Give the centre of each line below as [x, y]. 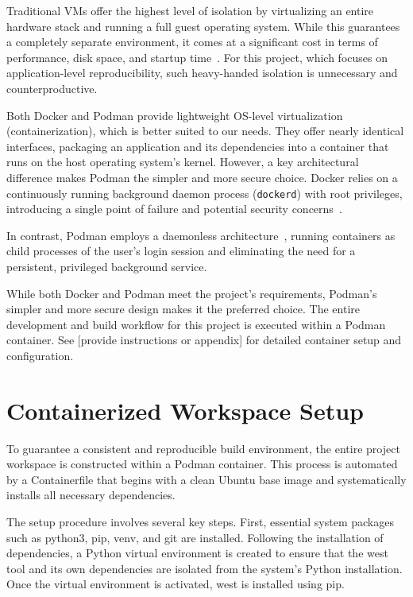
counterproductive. [52, 88]
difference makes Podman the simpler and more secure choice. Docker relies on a [202, 177]
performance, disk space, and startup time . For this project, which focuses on [197, 57]
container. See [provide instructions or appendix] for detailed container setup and [204, 340]
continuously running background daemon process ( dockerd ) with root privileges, [205, 193]
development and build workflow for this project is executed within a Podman [196, 324]
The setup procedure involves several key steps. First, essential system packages [200, 522]
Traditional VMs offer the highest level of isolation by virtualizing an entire [190, 10]
